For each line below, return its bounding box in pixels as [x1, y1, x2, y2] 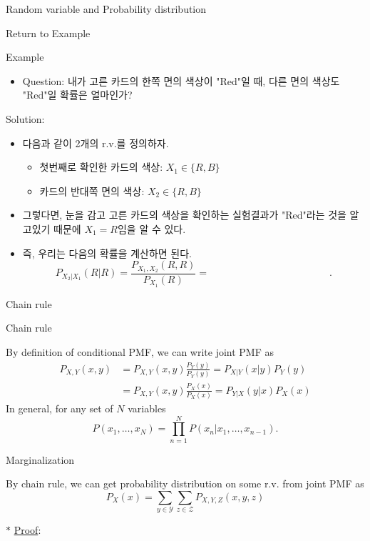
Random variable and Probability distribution [6, 1, 207, 16]
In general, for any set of [6, 400, 113, 415]
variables [128, 400, 166, 415]
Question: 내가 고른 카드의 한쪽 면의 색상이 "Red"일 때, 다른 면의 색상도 [22, 73, 340, 88]
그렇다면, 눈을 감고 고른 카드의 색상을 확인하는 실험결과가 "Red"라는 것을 [22, 207, 346, 222]
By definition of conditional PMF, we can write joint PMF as [6, 344, 274, 359]
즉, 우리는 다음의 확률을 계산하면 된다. [22, 245, 192, 260]
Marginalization [6, 452, 75, 467]
